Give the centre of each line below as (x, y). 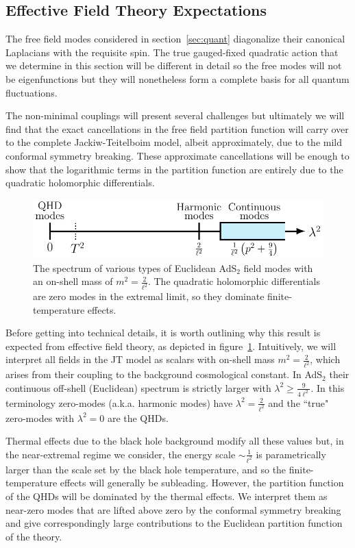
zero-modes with (40, 418)
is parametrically (291, 454)
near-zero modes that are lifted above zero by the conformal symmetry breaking (173, 509)
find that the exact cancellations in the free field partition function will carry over (177, 128)
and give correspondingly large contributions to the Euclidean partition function (174, 523)
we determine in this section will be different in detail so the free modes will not (174, 65)
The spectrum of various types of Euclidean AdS (135, 267)
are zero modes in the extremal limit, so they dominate (149, 296)
